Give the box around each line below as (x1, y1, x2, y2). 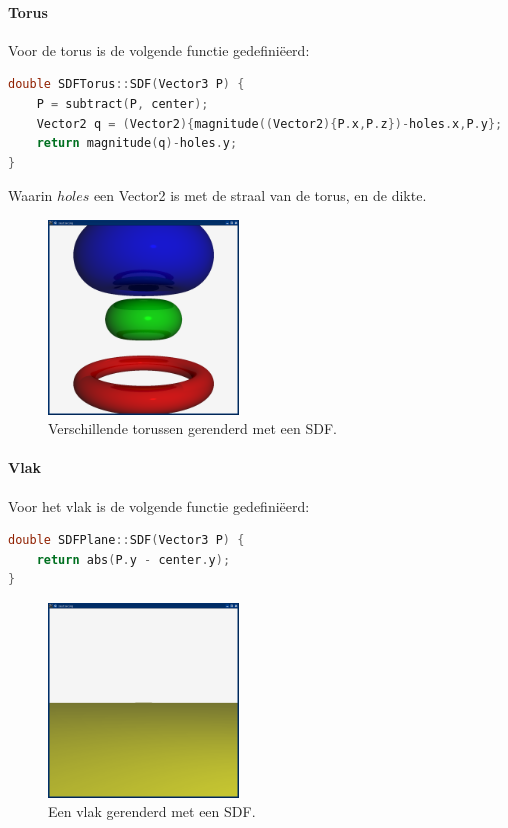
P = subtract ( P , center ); (36, 96, 209, 111)
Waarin (8, 185, 53, 206)
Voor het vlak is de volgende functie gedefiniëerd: (8, 495, 310, 516)
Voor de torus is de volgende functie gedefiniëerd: (8, 39, 310, 60)
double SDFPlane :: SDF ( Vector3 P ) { (8, 533, 245, 548)
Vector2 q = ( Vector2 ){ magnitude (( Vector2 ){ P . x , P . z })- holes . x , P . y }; (36, 116, 503, 131)
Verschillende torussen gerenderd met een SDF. (48, 418, 337, 439)
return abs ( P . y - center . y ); (36, 552, 231, 567)
